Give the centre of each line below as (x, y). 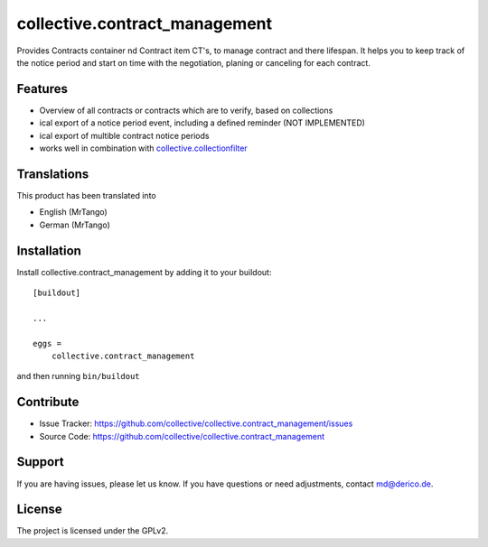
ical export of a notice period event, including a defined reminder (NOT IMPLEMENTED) (202, 123)
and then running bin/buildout (78, 376)
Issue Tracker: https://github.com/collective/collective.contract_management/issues (196, 423)
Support (40, 462)
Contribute (48, 402)
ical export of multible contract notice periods (124, 135)
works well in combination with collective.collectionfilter (143, 148)
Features (42, 89)
